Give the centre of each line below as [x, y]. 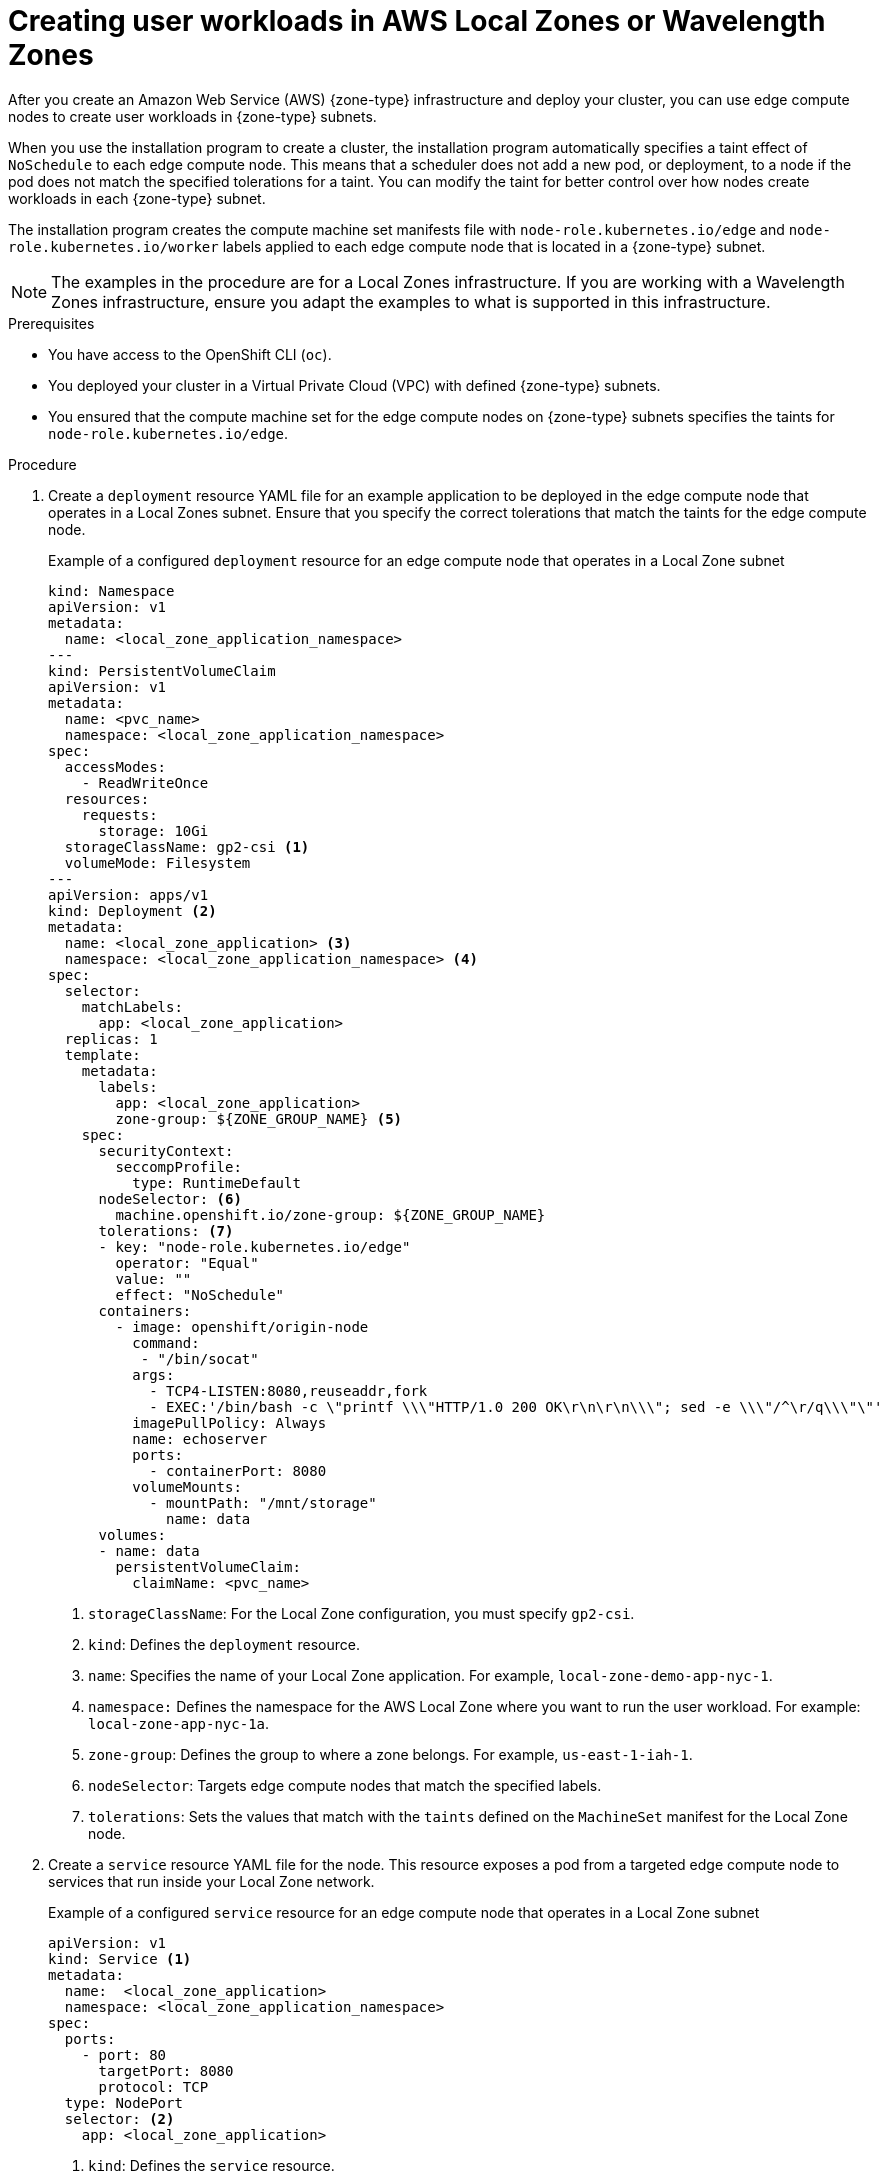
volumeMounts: [187, 1486]
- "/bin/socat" [199, 1358]
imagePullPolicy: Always [229, 1422]
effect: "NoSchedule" [200, 1294]
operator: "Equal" [187, 1262]
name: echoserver [200, 1438]
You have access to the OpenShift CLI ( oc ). [190, 354]
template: [102, 1054]
